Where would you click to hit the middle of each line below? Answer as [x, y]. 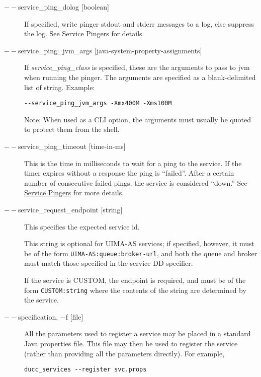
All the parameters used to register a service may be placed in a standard [138, 333]
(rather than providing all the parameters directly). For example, [124, 353]
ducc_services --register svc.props [85, 370]
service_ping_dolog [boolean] [64, 7]
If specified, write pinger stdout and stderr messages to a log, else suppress [139, 23]
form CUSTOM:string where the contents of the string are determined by [135, 290]
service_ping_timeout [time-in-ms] [72, 146]
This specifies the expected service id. [82, 226]
